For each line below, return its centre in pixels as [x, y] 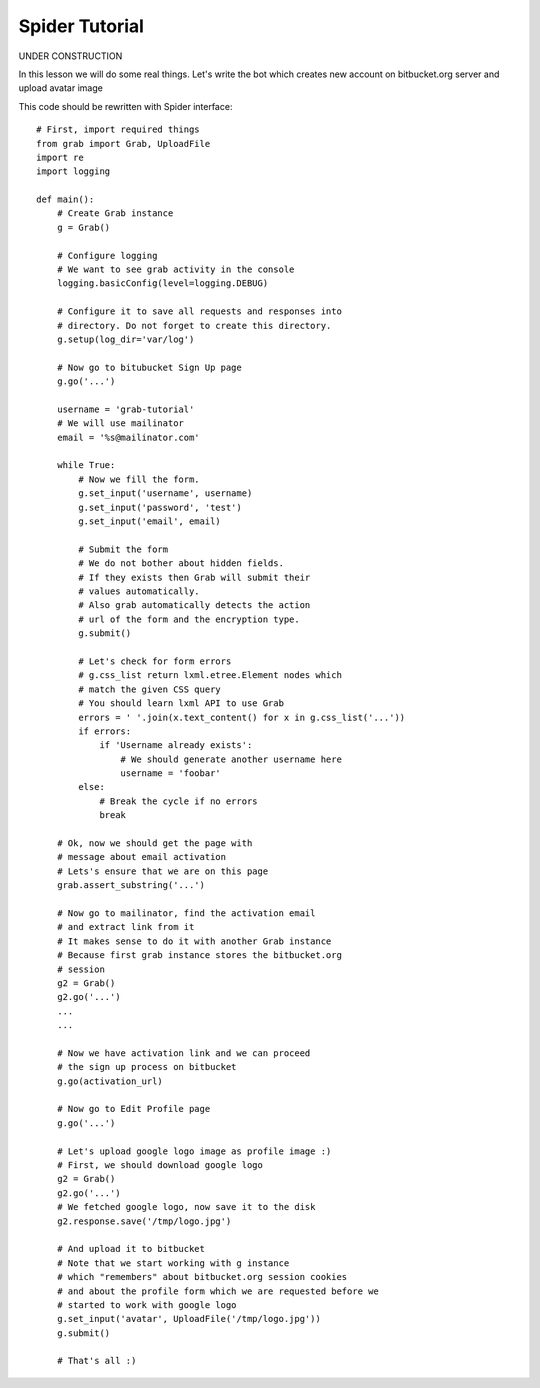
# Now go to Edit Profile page [133, 1109]
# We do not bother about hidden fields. [181, 563]
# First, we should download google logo [160, 1165]
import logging [73, 171]
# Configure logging [107, 255]
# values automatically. [139, 591]
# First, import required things [118, 129]
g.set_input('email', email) [150, 521]
